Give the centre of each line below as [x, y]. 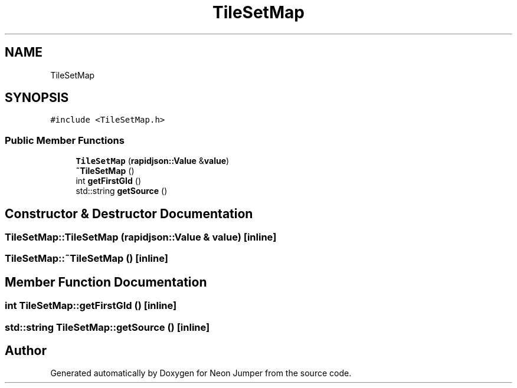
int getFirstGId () [109, 181]
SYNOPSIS [37, 98]
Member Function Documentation [106, 282]
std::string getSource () [122, 191]
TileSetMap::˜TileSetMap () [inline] [86, 259]
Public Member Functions [65, 140]
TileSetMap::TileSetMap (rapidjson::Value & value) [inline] [141, 237]
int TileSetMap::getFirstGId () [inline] [91, 306]
